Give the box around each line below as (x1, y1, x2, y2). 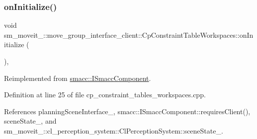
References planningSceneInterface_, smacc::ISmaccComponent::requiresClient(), (4, 106, 251, 116)
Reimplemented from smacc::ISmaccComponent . (4, 72, 151, 83)
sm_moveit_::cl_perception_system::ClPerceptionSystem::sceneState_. (4, 125, 223, 136)
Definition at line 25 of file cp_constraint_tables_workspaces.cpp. (4, 89, 206, 100)
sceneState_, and (4, 116, 57, 126)
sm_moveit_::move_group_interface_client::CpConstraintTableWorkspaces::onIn (4, 29, 254, 40)
